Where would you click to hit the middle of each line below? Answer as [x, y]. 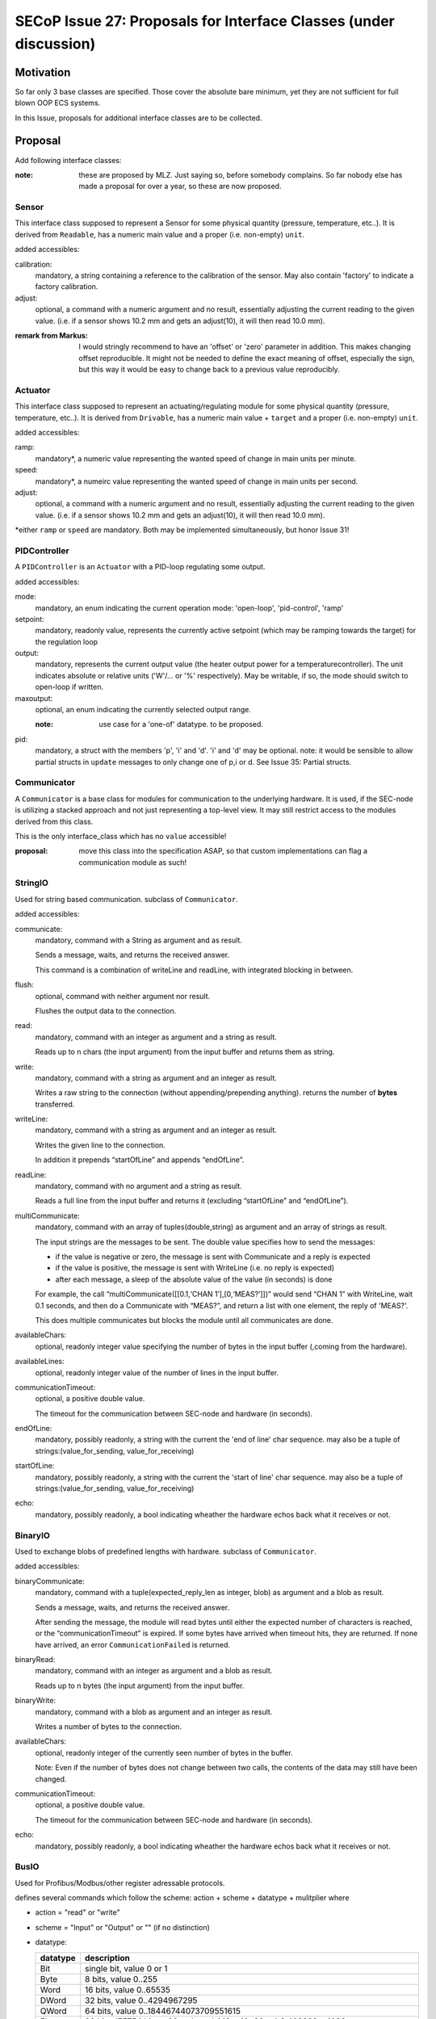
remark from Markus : [52, 335]
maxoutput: [34, 698]
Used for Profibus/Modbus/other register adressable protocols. [120, 1883]
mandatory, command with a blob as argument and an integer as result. [154, 1711]
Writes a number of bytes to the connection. [108, 1727]
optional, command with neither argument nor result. [123, 996]
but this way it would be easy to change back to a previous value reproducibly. [210, 369]
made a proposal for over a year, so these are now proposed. [180, 187]
